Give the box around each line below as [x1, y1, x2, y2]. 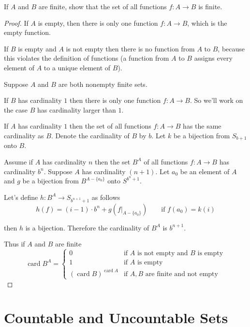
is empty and [18, 43, 57, 53]
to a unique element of [44, 62, 111, 72]
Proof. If [4, 17, 29, 28]
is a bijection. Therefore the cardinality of [25, 222, 149, 232]
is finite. [198, 1, 222, 11]
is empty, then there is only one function [38, 17, 158, 28]
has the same [183, 121, 221, 131]
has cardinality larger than [37, 104, 116, 114]
